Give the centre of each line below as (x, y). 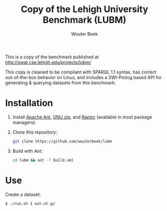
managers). (24, 122)
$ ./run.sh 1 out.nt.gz (30, 203)
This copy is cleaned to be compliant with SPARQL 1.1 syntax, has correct (81, 72)
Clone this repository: (35, 132)
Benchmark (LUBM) (85, 20)
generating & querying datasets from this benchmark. (61, 83)
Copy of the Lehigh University (85, 9)
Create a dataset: (23, 194)
